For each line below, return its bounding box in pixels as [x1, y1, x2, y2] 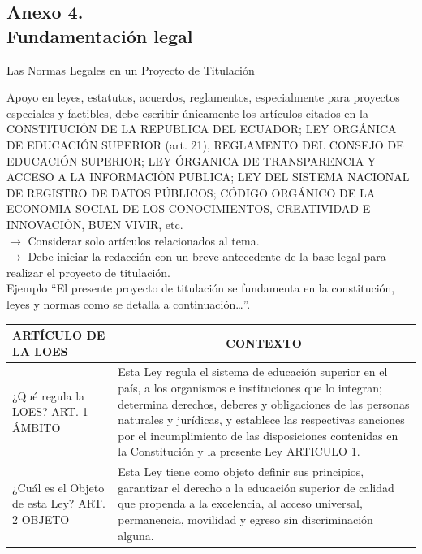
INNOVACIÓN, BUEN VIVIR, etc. [6, 215, 183, 232]
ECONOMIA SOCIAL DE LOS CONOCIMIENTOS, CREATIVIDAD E [6, 200, 371, 217]
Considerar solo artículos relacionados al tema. [28, 232, 260, 249]
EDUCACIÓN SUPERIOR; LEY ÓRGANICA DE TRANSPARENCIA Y [6, 152, 377, 169]
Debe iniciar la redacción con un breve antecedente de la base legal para [28, 248, 386, 265]
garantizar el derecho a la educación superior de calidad [118, 478, 394, 496]
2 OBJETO [12, 511, 70, 528]
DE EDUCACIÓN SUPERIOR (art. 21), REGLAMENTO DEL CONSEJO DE [6, 136, 404, 153]
